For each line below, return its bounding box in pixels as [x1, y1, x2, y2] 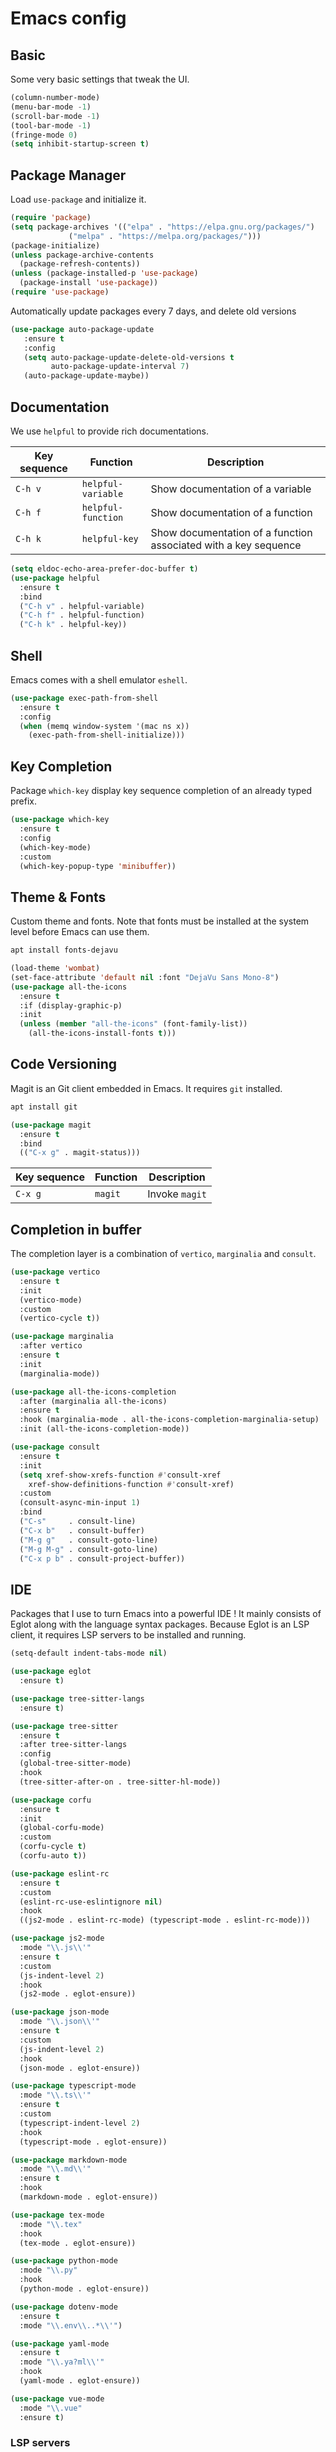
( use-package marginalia [10, 1332, 114, 1342]
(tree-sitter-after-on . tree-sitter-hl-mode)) [19, 1777, 222, 1787]
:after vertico [19, 1341, 83, 1351]
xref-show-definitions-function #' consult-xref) [28, 1479, 235, 1489]
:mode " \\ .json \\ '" [19, 2017, 101, 2027]
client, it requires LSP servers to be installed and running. [10, 1629, 247, 1641]
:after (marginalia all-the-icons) [19, 1396, 168, 1406]
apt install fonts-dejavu [10, 945, 118, 956]
